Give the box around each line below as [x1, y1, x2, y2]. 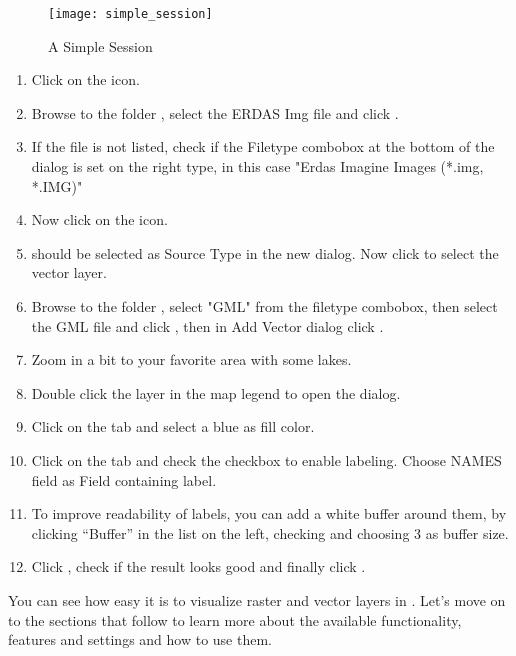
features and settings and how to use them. [8, 629, 272, 650]
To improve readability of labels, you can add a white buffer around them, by [31, 503, 507, 524]
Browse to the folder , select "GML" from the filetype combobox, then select [31, 296, 498, 316]
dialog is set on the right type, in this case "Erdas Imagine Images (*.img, [31, 156, 484, 177]
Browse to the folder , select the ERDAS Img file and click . [31, 102, 399, 123]
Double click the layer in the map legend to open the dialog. [31, 382, 401, 403]
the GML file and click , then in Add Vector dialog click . [31, 315, 384, 336]
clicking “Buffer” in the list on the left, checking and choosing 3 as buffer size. [31, 522, 509, 543]
